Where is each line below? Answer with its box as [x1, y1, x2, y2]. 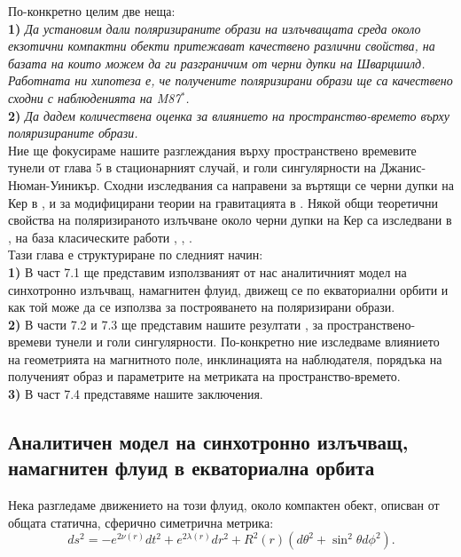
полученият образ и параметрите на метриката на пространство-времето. [8, 367, 401, 386]
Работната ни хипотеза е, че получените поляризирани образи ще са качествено [8, 71, 453, 90]
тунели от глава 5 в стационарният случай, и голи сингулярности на [8, 158, 377, 177]
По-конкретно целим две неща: [8, 2, 176, 20]
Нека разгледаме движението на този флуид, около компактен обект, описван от [8, 496, 440, 514]
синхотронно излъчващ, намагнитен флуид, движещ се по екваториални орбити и [8, 280, 449, 298]
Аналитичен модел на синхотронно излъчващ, [8, 428, 409, 456]
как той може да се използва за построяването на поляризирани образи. [8, 298, 395, 316]
